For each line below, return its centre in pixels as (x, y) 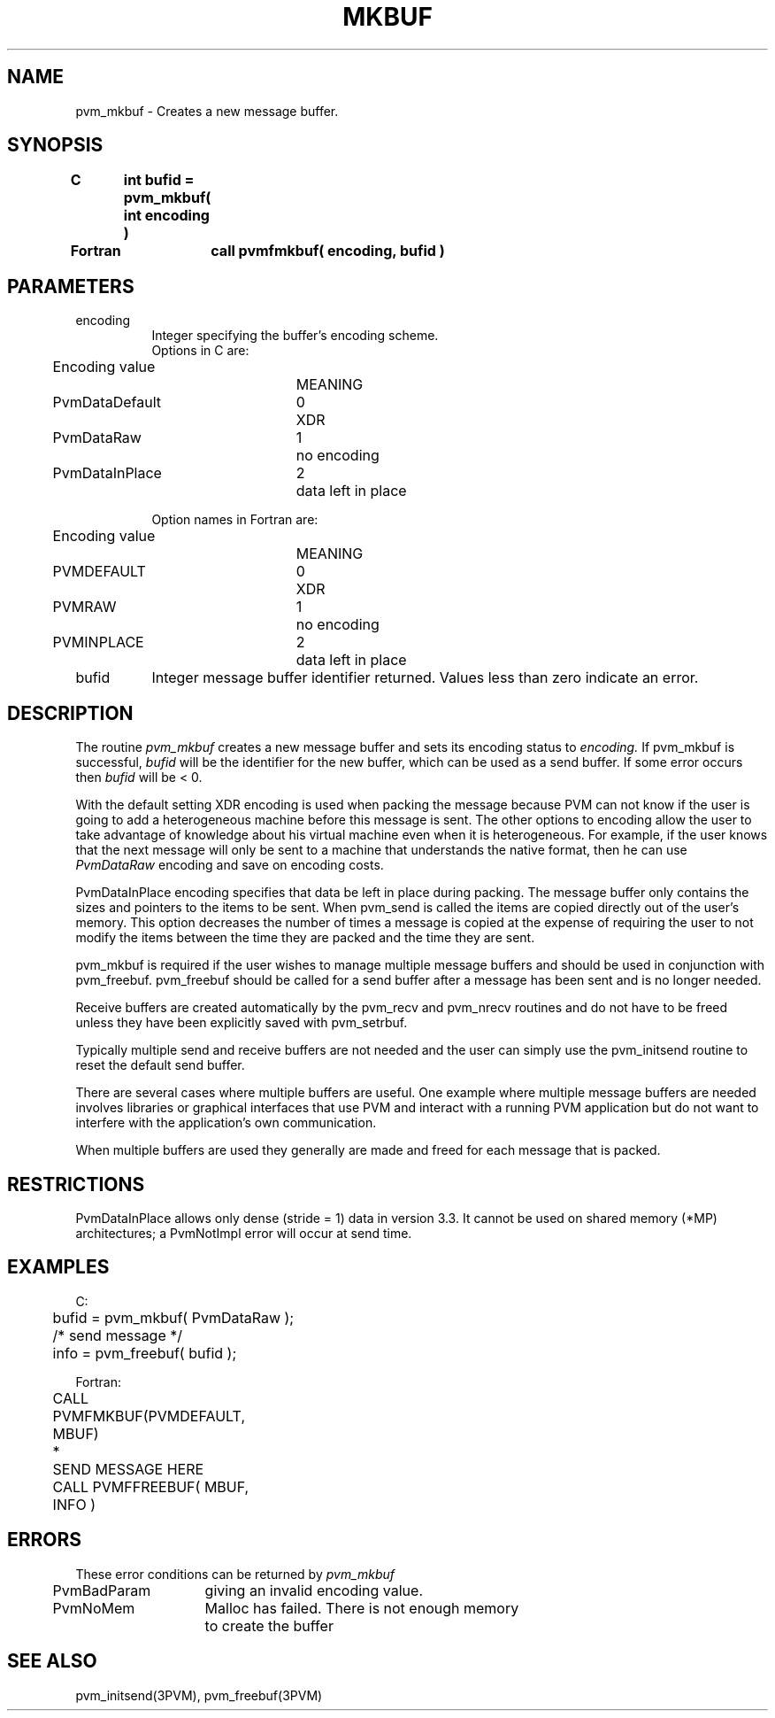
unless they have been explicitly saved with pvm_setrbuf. (242, 1023)
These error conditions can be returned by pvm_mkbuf (235, 1574)
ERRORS (45, 1540)
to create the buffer (269, 1625)
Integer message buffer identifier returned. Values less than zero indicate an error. (425, 678)
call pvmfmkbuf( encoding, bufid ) (328, 251)
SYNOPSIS (55, 145)
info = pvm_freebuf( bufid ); (145, 1353)
